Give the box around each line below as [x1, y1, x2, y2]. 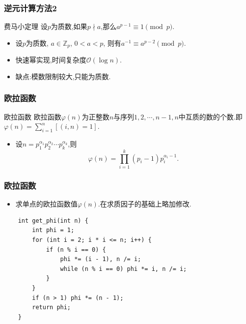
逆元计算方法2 [4, 1, 57, 14]
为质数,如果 [51, 21, 87, 31]
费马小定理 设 [4, 21, 48, 31]
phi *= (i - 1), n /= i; [60, 256, 141, 263]
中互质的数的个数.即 [178, 111, 243, 121]
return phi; [32, 304, 71, 311]
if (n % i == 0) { [46, 246, 106, 253]
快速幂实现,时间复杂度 [15, 55, 86, 65]
